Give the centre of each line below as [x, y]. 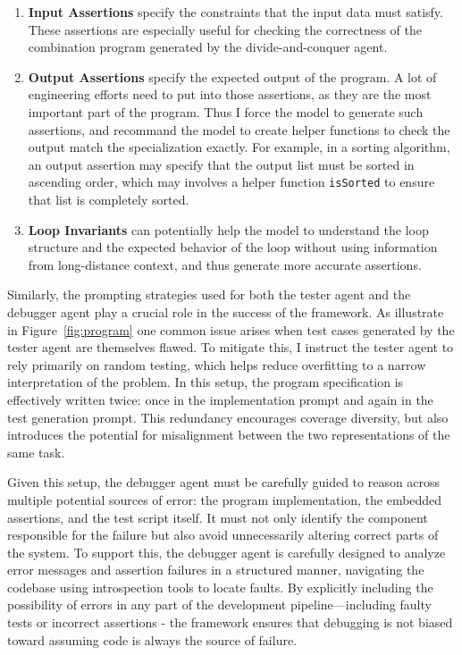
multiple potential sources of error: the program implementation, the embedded [225, 499]
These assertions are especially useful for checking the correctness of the [225, 29]
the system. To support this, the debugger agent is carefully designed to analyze [227, 552]
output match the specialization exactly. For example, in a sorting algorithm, [239, 147]
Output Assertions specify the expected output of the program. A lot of [232, 76]
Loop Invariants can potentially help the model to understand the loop [228, 229]
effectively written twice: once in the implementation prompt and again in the [220, 399]
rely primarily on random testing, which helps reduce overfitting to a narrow [217, 364]
